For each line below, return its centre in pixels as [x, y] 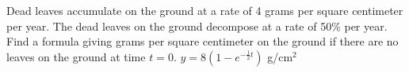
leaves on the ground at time [76, 56]
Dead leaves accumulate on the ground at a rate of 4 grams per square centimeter [205, 10]
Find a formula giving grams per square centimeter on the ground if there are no [203, 41]
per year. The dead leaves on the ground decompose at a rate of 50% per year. [197, 26]
